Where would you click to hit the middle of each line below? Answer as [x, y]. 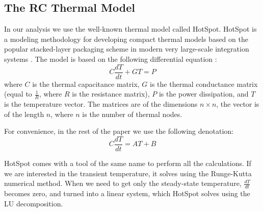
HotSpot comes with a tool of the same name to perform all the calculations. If [128, 163]
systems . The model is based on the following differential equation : [111, 58]
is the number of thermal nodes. [132, 114]
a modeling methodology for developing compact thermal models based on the [126, 39]
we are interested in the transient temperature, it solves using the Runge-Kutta [128, 173]
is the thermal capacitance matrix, [86, 84]
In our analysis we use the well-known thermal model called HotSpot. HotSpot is [130, 29]
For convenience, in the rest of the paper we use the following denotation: [119, 131]
